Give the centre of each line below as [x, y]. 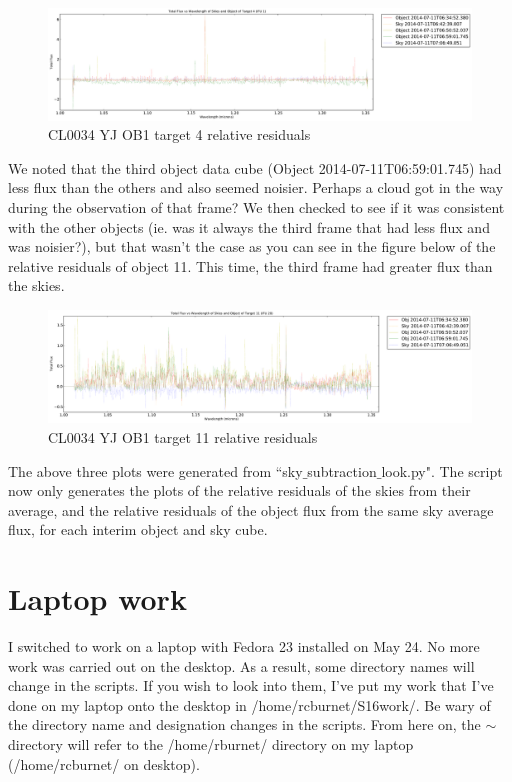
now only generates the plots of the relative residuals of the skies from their [239, 490]
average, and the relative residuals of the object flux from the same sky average [251, 509]
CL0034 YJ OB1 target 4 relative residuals [179, 134]
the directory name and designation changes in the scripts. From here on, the [244, 724]
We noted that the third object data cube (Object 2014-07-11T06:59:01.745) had [255, 167]
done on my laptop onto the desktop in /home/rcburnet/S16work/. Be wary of [249, 704]
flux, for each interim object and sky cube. [138, 529]
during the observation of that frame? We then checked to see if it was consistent [256, 207]
